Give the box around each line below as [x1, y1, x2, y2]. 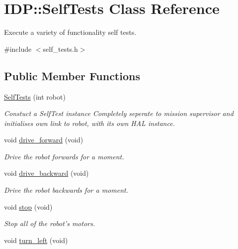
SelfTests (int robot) [4, 91, 66, 102]
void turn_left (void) [4, 235, 68, 245]
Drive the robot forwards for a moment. [4, 151, 124, 161]
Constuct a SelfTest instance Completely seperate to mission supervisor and [4, 108, 234, 119]
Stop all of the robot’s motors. [4, 218, 95, 229]
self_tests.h [43, 43, 78, 54]
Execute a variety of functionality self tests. [4, 27, 137, 37]
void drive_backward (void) [4, 168, 89, 178]
